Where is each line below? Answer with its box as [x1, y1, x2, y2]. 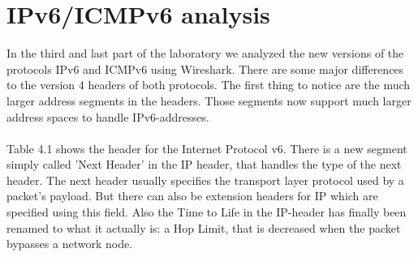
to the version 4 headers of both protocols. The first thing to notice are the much [6, 76, 411, 93]
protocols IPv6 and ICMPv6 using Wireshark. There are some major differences [6, 60, 404, 77]
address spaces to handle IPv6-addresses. [6, 108, 209, 125]
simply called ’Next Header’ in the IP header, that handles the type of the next [6, 156, 402, 173]
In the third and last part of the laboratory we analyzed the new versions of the [6, 45, 404, 62]
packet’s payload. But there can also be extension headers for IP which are [6, 187, 378, 204]
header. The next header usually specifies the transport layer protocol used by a [6, 171, 404, 188]
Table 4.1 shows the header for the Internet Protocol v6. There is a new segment [6, 139, 407, 156]
